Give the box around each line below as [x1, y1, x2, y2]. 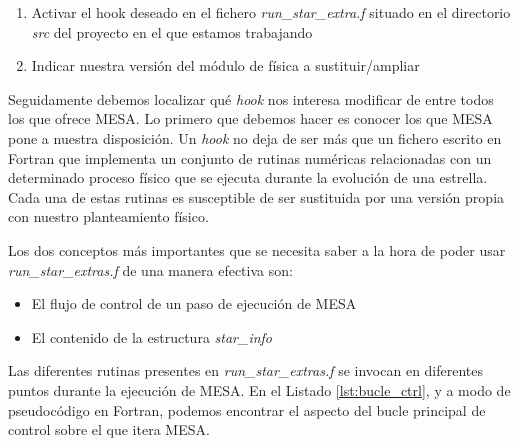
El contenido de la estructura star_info [31, 326, 273, 347]
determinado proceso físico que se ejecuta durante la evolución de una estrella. [8, 167, 488, 188]
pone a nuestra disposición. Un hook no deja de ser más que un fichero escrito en [8, 127, 502, 148]
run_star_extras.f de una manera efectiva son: [8, 259, 293, 280]
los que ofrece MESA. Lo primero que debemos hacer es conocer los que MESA [8, 108, 493, 129]
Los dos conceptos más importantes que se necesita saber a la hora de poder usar [8, 239, 506, 260]
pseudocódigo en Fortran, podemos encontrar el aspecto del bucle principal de [8, 399, 486, 420]
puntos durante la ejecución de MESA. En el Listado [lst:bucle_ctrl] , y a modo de [8, 379, 511, 400]
